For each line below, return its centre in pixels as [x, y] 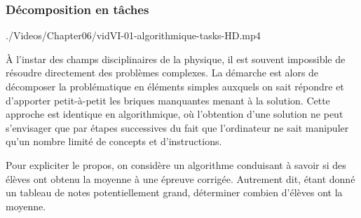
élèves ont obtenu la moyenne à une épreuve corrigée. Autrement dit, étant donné [180, 178]
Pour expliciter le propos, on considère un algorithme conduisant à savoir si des [176, 164]
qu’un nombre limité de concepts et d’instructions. [114, 141]
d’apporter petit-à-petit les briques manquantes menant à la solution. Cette [168, 100]
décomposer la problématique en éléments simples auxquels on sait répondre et [175, 86]
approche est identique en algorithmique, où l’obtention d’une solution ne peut [175, 114]
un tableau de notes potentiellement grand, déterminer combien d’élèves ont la [174, 192]
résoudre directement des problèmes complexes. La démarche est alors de [162, 73]
